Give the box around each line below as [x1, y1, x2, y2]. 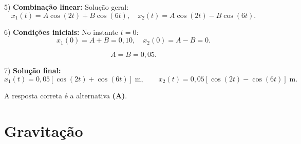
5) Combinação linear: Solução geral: [4, 2, 129, 12]
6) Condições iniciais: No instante [4, 26, 119, 37]
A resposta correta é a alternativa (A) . [4, 90, 127, 100]
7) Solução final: [4, 65, 61, 76]
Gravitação [4, 120, 83, 141]
